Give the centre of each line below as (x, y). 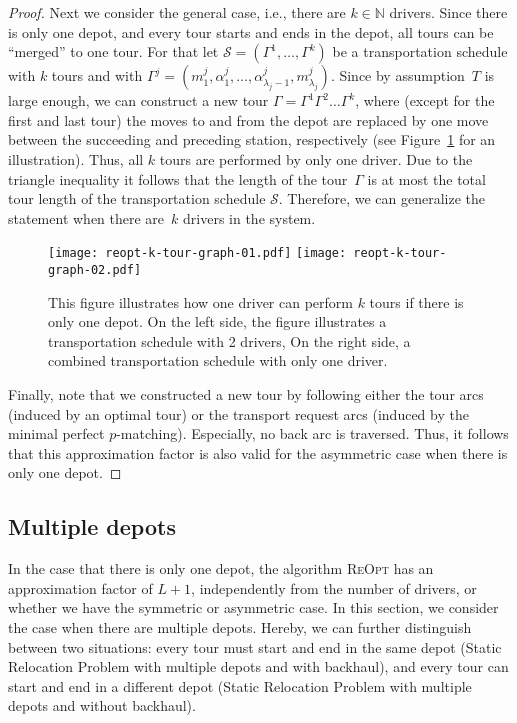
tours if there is (416, 301)
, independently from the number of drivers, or (334, 587)
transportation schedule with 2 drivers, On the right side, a (229, 340)
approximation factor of (80, 587)
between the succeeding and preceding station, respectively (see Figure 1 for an (252, 139)
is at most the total (426, 178)
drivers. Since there (448, 12)
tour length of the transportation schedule (137, 198)
